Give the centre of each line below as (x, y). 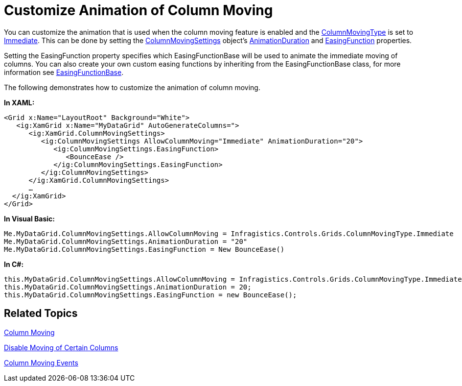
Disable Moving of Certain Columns (61, 347)
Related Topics (41, 314)
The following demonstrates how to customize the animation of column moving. (132, 87)
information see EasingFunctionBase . (64, 72)
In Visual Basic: (29, 218)
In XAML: (19, 102)
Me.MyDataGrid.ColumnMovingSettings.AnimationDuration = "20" (126, 241)
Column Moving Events (41, 362)
